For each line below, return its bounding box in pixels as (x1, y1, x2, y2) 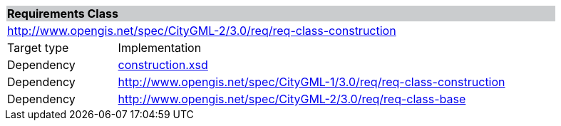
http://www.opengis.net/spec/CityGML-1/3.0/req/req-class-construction (118, 75, 505, 89)
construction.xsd (118, 58, 208, 72)
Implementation (118, 41, 202, 55)
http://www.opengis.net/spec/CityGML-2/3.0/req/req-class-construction (7, 23, 396, 38)
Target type (7, 41, 69, 55)
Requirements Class (7, 6, 118, 21)
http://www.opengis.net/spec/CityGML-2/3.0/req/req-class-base (118, 92, 466, 106)
